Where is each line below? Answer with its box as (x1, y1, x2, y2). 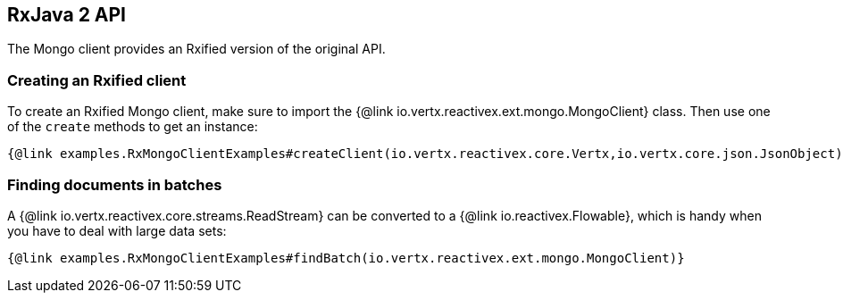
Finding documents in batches (7, 175, 222, 194)
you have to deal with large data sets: (7, 222, 227, 238)
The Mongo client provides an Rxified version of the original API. (7, 41, 386, 57)
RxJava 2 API (7, 4, 127, 26)
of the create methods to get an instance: (7, 119, 258, 135)
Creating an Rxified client (7, 71, 187, 89)
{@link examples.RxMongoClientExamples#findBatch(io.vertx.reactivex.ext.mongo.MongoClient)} (7, 250, 685, 265)
